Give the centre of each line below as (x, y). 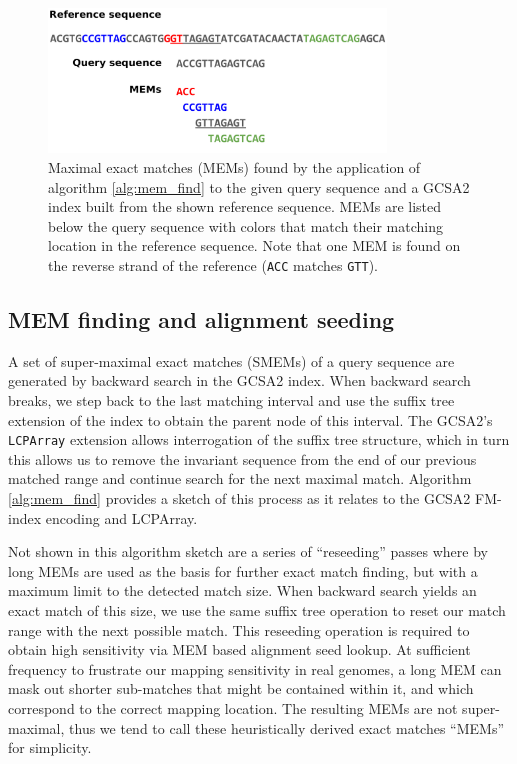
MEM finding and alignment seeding (201, 319)
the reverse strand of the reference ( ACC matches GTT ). (213, 264)
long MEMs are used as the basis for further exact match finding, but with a (243, 570)
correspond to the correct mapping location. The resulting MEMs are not (233, 707)
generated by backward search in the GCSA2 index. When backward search (239, 380)
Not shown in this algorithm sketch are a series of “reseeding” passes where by (248, 551)
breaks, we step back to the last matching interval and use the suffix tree (231, 400)
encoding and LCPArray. (121, 517)
